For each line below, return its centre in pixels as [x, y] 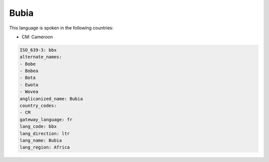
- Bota [28, 78]
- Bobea [29, 71]
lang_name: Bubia [41, 140]
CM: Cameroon [37, 37]
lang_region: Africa [45, 147]
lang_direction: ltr [45, 133]
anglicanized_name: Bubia [51, 99]
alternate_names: [41, 57]
